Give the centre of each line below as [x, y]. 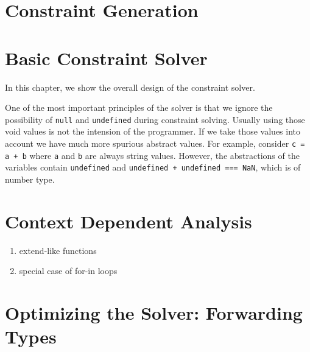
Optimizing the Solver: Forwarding [154, 312]
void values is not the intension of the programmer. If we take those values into [153, 131]
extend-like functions [58, 250]
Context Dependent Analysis [129, 221]
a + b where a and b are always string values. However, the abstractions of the [152, 155]
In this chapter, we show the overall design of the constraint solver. [130, 87]
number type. [30, 179]
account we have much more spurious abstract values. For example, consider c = [155, 143]
